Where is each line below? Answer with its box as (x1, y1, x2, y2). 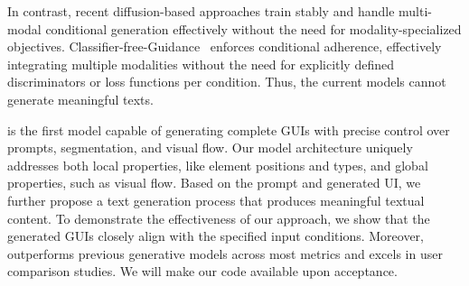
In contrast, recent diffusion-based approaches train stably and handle (7, 2, 395, 20)
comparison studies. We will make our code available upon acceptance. (7, 262, 398, 281)
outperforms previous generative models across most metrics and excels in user (7, 244, 443, 263)
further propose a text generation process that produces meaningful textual (7, 190, 425, 209)
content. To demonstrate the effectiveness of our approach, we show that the (7, 208, 430, 227)
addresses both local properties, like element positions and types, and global (7, 155, 428, 174)
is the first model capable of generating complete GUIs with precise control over (7, 120, 450, 139)
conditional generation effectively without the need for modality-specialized (45, 19, 462, 38)
